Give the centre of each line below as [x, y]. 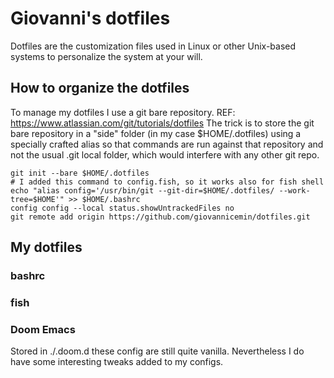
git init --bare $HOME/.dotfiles [80, 173]
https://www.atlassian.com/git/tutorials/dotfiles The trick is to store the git [162, 123]
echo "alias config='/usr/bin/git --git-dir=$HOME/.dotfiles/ [142, 190]
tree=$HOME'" [37, 199]
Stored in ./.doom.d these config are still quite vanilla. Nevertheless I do [157, 351]
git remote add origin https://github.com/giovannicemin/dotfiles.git [160, 217]
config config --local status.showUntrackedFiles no [122, 208]
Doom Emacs [43, 329]
